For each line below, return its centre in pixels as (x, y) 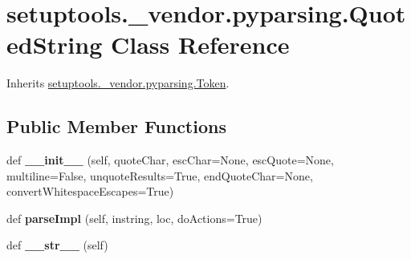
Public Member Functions (116, 126)
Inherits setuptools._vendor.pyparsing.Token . (118, 83)
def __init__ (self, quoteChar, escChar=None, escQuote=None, (170, 160)
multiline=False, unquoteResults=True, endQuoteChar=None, (160, 175)
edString (55, 45)
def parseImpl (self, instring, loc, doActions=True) (134, 218)
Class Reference (200, 45)
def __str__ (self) (57, 245)
